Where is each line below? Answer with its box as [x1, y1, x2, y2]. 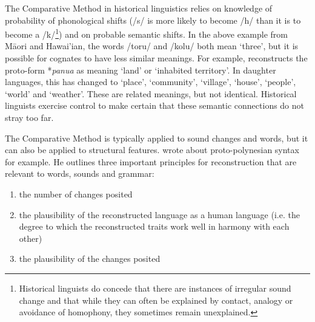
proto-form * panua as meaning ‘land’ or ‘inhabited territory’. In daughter [5, 63, 276, 76]
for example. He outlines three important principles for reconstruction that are [5, 155, 297, 168]
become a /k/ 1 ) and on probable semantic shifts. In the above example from [5, 26, 288, 40]
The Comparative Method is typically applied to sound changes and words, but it [5, 131, 308, 144]
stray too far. [5, 111, 54, 123]
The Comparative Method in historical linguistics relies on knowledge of [5, 2, 273, 14]
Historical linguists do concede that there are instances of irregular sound [19, 281, 291, 294]
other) [19, 231, 42, 244]
